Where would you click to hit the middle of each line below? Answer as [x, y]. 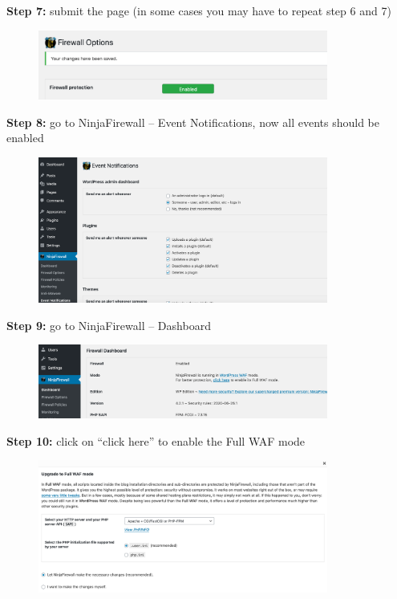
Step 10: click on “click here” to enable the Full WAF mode [156, 440]
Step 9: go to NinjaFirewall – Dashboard [109, 325]
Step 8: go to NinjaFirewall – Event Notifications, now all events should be [193, 122]
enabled [25, 138]
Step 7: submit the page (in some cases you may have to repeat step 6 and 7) [199, 10]
